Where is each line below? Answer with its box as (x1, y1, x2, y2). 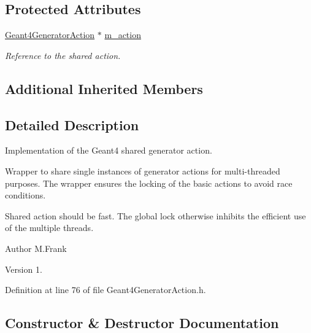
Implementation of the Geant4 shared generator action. (5, 144, 212, 157)
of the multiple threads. (5, 221, 94, 234)
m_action (104, 28, 141, 41)
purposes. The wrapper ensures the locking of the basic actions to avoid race (5, 176, 293, 189)
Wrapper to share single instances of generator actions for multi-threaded (5, 164, 280, 177)
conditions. (5, 189, 46, 202)
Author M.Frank (5, 241, 67, 254)
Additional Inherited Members (5, 79, 203, 98)
